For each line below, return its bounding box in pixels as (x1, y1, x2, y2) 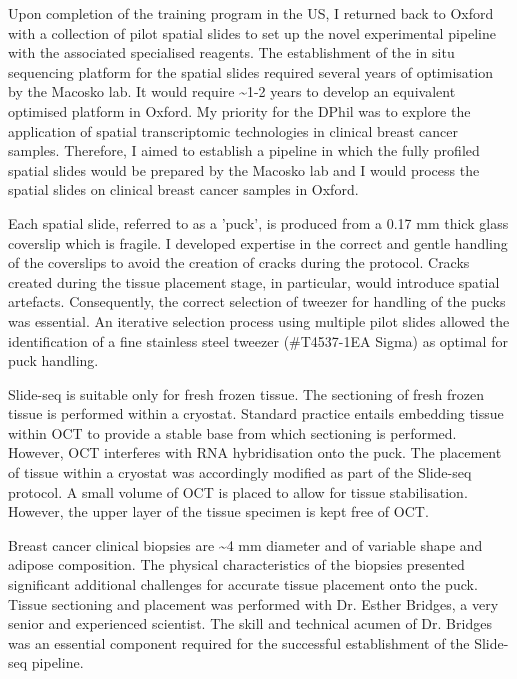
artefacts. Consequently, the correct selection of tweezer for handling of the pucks (8, 291, 506, 312)
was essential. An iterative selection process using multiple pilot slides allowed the (8, 310, 510, 331)
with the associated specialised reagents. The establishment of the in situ (8, 42, 455, 63)
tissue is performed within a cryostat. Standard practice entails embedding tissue (8, 403, 504, 424)
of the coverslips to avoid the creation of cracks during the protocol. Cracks (8, 252, 470, 273)
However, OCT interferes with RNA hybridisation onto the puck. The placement (8, 442, 502, 463)
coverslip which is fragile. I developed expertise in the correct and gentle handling (8, 232, 508, 253)
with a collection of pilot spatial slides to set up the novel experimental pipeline (8, 22, 497, 43)
